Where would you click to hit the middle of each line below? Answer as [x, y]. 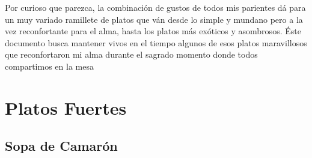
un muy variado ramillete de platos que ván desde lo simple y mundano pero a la [154, 19]
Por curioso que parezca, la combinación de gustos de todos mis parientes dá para [155, 7]
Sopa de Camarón [61, 146]
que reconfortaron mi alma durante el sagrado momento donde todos [131, 54]
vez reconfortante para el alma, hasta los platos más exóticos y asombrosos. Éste [153, 31]
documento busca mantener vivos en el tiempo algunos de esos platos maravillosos [156, 42]
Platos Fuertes [66, 107]
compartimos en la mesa [49, 66]
